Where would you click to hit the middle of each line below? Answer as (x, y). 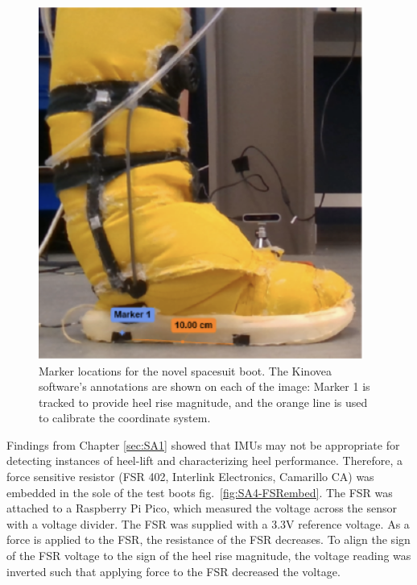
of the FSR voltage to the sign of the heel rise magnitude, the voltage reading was (209, 556)
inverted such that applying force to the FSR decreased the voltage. (173, 571)
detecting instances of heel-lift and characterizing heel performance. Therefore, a (204, 461)
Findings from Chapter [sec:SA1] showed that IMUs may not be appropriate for (203, 444)
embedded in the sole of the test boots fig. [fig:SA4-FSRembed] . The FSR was (200, 492)
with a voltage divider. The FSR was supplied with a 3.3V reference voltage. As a (208, 523)
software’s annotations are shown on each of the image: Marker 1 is (204, 386)
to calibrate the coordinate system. (125, 418)
